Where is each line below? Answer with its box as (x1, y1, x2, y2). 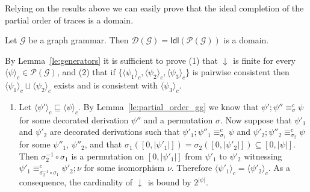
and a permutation (143, 113, 213, 126)
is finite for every (233, 54, 296, 66)
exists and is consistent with (54, 79, 158, 91)
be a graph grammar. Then (28, 34, 129, 46)
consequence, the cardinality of (19, 176, 133, 188)
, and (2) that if (57, 66, 116, 78)
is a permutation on (71, 149, 144, 162)
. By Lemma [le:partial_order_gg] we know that (78, 100, 259, 113)
